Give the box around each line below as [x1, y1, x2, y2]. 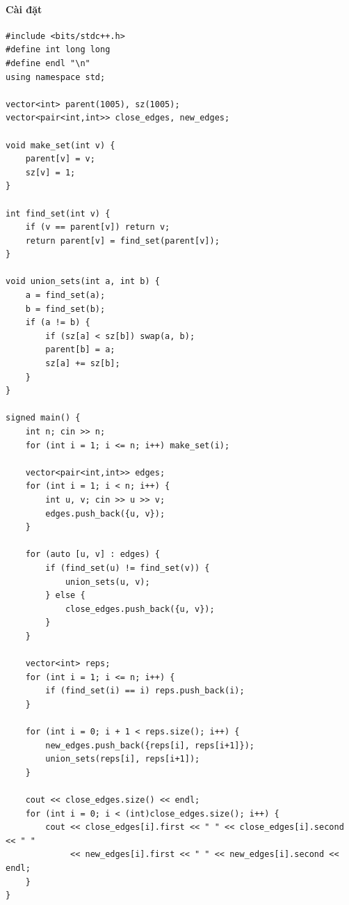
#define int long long [6, 45, 111, 55]
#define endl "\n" [6, 58, 90, 68]
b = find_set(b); [25, 304, 106, 314]
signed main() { [6, 413, 81, 423]
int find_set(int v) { [6, 208, 111, 219]
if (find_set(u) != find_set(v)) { [45, 562, 210, 573]
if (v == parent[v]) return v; [25, 222, 170, 233]
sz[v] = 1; [25, 167, 76, 178]
